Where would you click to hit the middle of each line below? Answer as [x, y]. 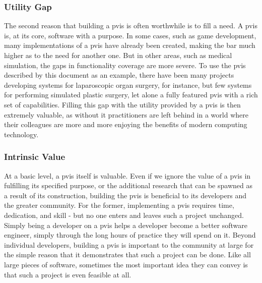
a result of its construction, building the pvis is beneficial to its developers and [125, 195]
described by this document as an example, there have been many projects [119, 75]
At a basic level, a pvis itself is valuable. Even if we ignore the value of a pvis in [127, 175]
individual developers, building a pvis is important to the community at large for [129, 244]
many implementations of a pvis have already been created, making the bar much [130, 45]
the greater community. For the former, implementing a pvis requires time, [119, 205]
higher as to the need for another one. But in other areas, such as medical [118, 55]
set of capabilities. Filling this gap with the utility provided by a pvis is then [122, 104]
